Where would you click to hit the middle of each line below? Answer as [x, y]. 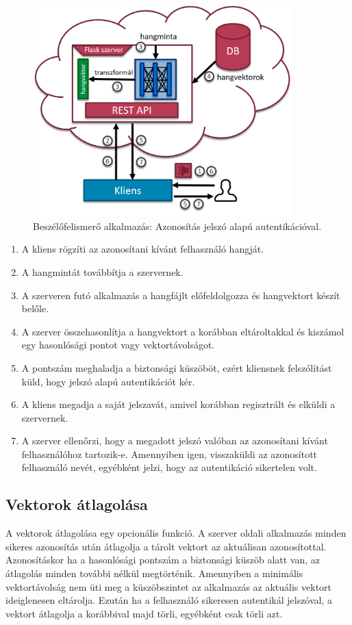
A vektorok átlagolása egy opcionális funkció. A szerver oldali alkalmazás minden [176, 533]
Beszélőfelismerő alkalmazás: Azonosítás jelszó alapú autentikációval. [177, 226]
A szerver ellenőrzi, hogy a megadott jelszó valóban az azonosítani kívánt [175, 441]
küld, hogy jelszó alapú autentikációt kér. [108, 381]
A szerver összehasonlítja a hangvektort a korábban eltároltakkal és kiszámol [183, 331]
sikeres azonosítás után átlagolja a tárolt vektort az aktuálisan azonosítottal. [166, 546]
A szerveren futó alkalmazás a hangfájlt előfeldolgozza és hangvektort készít [181, 295]
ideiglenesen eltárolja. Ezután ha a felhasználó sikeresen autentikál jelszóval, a [169, 600]
